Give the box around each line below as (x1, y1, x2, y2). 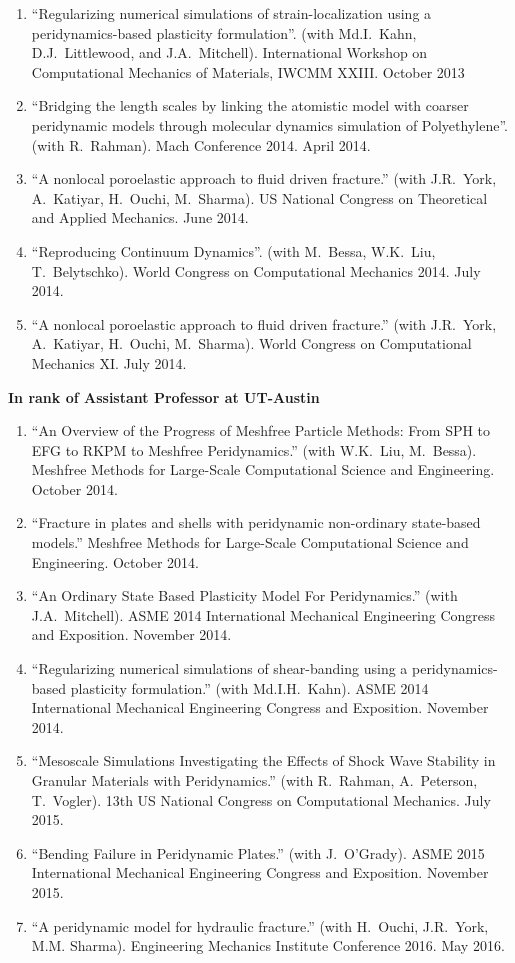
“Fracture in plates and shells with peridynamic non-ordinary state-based (31, 512, 481, 533)
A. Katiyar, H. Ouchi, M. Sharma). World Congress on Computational (31, 333, 472, 354)
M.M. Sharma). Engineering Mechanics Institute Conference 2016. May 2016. (31, 935, 505, 956)
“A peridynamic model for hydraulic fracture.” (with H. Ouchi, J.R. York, (31, 915, 489, 936)
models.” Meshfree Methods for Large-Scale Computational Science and (31, 532, 469, 553)
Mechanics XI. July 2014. (31, 352, 187, 373)
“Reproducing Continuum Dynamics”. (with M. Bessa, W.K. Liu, (31, 240, 436, 261)
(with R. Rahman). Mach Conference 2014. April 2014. (31, 134, 371, 155)
